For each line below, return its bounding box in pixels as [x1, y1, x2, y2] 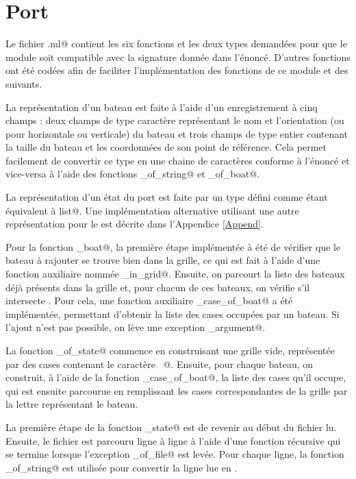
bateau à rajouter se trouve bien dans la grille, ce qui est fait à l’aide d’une [5, 253, 320, 267]
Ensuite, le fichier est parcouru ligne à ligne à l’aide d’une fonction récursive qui [5, 433, 341, 447]
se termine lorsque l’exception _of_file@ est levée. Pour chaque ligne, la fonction [5, 447, 344, 461]
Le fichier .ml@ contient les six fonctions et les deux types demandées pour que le [5, 36, 347, 51]
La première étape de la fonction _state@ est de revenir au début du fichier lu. [5, 419, 337, 434]
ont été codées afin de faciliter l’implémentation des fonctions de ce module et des [5, 63, 348, 77]
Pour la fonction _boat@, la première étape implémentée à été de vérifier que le [5, 239, 341, 254]
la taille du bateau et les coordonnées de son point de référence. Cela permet [5, 140, 327, 154]
